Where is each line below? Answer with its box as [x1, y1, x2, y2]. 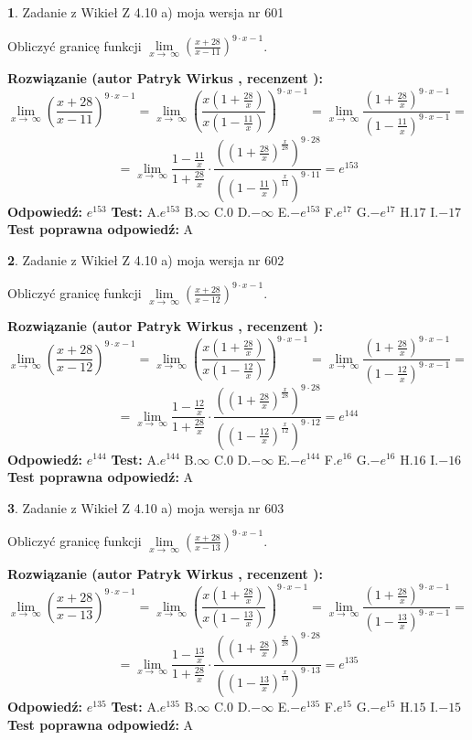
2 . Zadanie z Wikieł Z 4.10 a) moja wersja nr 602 [7, 250, 284, 269]
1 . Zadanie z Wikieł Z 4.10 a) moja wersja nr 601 [7, 3, 284, 21]
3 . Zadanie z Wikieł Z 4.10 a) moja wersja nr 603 [7, 498, 284, 517]
